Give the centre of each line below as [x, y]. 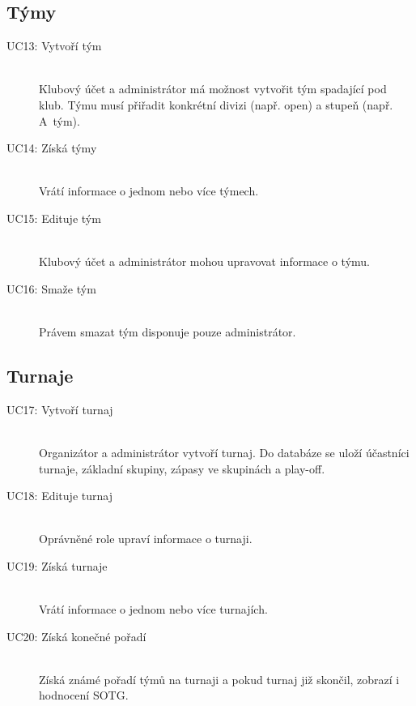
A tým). [59, 120]
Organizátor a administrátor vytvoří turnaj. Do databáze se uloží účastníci [224, 452]
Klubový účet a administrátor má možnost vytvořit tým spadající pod [213, 89]
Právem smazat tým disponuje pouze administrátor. [168, 331]
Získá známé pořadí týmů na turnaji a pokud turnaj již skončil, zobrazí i [219, 679]
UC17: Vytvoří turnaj [60, 409]
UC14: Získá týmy [52, 148]
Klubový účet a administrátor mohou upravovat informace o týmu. [204, 261]
